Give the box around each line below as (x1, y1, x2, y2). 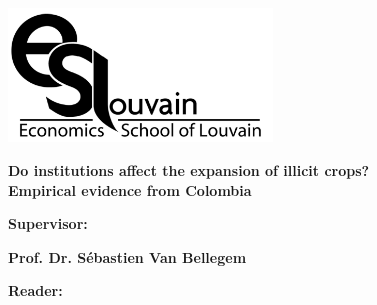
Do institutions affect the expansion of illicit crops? (8, 159, 370, 180)
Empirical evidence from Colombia (8, 179, 252, 200)
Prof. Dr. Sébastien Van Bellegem (8, 246, 247, 267)
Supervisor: (8, 213, 88, 234)
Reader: (8, 280, 63, 301)
